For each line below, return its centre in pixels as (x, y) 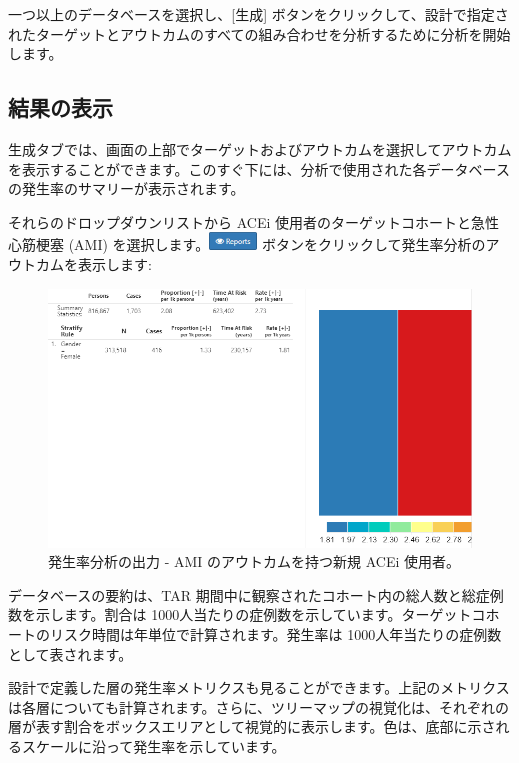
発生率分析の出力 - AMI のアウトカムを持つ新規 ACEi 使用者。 (254, 561)
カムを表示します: (93, 263)
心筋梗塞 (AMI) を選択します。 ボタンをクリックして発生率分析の (247, 244)
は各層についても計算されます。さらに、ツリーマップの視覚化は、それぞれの (259, 706)
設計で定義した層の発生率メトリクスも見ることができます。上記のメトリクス (259, 687)
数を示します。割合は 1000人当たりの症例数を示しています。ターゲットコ (247, 614)
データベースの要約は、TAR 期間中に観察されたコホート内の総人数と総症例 (256, 594)
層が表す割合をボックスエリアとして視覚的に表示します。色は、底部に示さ (252, 726)
